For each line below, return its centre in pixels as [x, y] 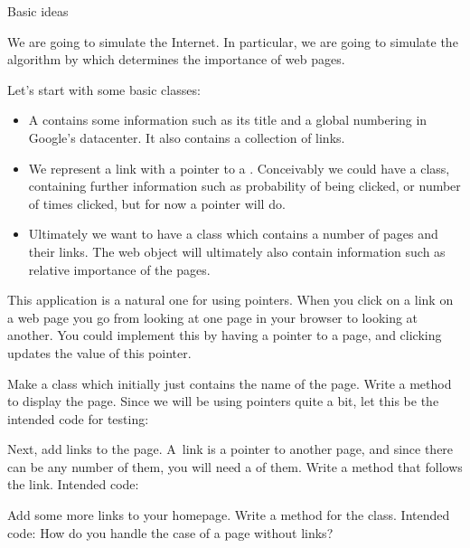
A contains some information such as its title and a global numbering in [228, 120]
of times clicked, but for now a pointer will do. [157, 203]
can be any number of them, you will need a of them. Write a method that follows [235, 466]
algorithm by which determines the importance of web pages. [176, 59]
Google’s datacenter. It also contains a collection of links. [187, 137]
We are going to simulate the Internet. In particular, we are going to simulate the [233, 41]
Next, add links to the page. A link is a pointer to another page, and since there [230, 449]
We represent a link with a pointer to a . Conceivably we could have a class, [239, 168]
